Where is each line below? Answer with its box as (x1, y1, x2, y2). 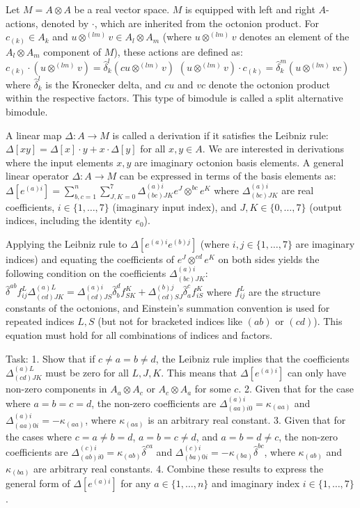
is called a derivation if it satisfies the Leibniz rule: (112, 127, 329, 142)
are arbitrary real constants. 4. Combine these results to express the (33, 461, 324, 475)
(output (309, 199, 342, 214)
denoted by (41, 15, 89, 30)
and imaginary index (211, 476, 300, 491)
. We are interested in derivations (202, 141, 345, 156)
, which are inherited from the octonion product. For (94, 15, 320, 30)
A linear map (6, 127, 62, 142)
